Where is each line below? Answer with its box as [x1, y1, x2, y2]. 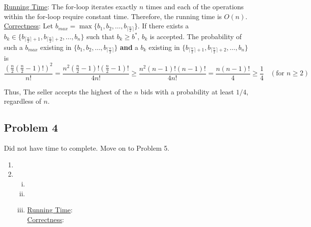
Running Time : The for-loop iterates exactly [4, 1, 137, 11]
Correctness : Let [4, 21, 53, 31]
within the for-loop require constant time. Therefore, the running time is [4, 11, 222, 21]
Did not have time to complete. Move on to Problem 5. [4, 143, 170, 153]
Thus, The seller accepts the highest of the [4, 86, 132, 96]
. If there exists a [137, 21, 189, 31]
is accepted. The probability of [150, 31, 242, 42]
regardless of [4, 96, 42, 106]
